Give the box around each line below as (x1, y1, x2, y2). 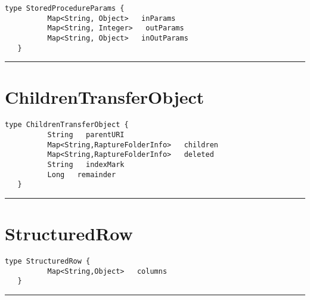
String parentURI (47, 131, 125, 140)
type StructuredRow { (5, 257, 91, 266)
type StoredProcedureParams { (5, 4, 125, 13)
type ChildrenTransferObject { (5, 120, 129, 129)
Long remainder (47, 170, 116, 179)
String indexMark (47, 160, 125, 169)
